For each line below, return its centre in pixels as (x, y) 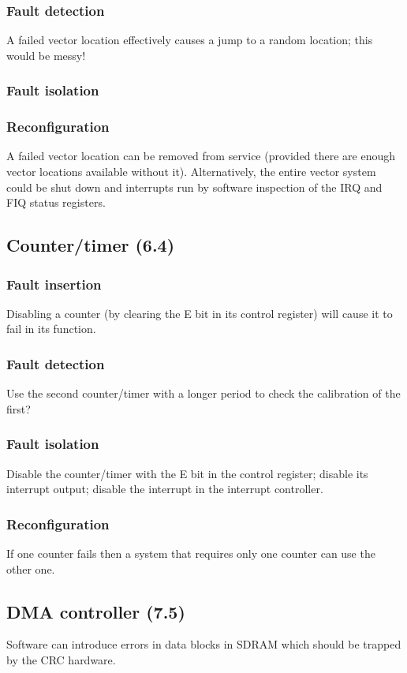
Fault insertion (54, 284)
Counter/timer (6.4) (91, 245)
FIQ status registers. (56, 202)
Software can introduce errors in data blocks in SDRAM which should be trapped (204, 644)
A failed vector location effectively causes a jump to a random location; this (190, 40)
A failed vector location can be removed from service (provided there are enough (201, 156)
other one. (31, 568)
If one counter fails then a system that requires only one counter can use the (191, 553)
